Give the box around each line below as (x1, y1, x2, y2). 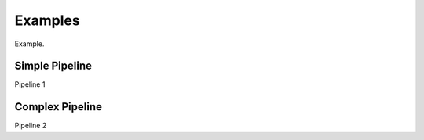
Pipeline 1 (14, 80, 46, 89)
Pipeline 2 (14, 121, 47, 131)
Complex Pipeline (14, 100, 102, 113)
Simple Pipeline (14, 59, 93, 73)
